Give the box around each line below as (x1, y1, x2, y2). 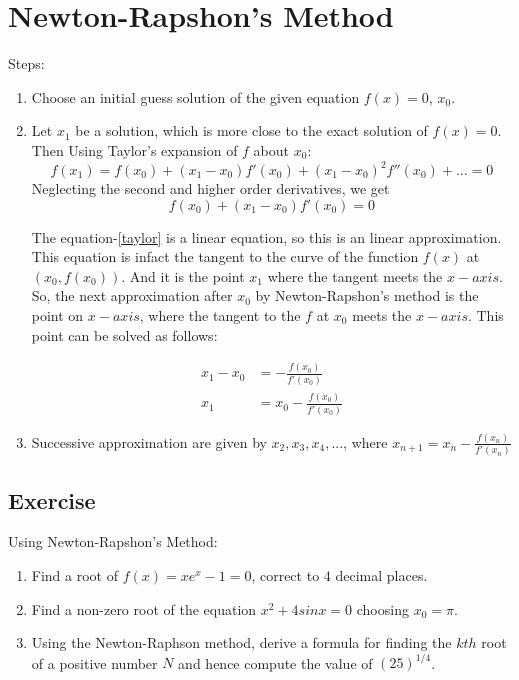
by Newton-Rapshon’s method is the (255, 285, 479, 306)
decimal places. (335, 565, 428, 586)
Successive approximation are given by (31, 431, 267, 452)
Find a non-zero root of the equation (31, 598, 257, 619)
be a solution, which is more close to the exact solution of (75, 120, 428, 141)
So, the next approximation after (31, 285, 233, 306)
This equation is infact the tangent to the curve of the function (31, 246, 419, 267)
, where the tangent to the (139, 304, 301, 325)
